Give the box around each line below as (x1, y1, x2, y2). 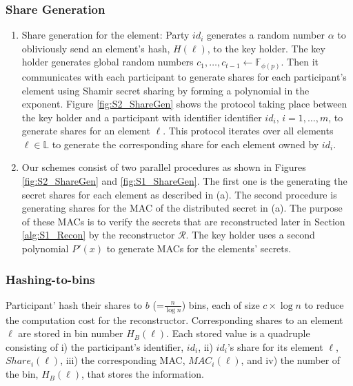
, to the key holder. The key (207, 41, 325, 55)
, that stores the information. (81, 367, 205, 381)
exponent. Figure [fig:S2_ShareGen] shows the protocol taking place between (21, 96, 347, 111)
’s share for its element (227, 339, 323, 354)
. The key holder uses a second (185, 227, 315, 242)
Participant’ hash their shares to (6, 297, 143, 312)
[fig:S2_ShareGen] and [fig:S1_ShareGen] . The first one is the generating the (21, 174, 347, 188)
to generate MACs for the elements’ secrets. (106, 241, 292, 256)
